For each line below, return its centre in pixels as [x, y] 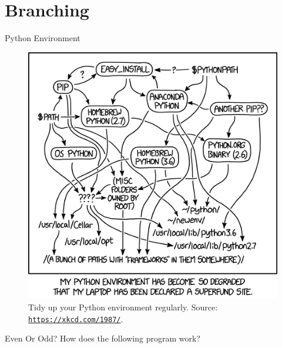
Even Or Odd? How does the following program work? [103, 338]
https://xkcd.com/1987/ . [76, 318]
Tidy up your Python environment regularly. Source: [123, 307]
